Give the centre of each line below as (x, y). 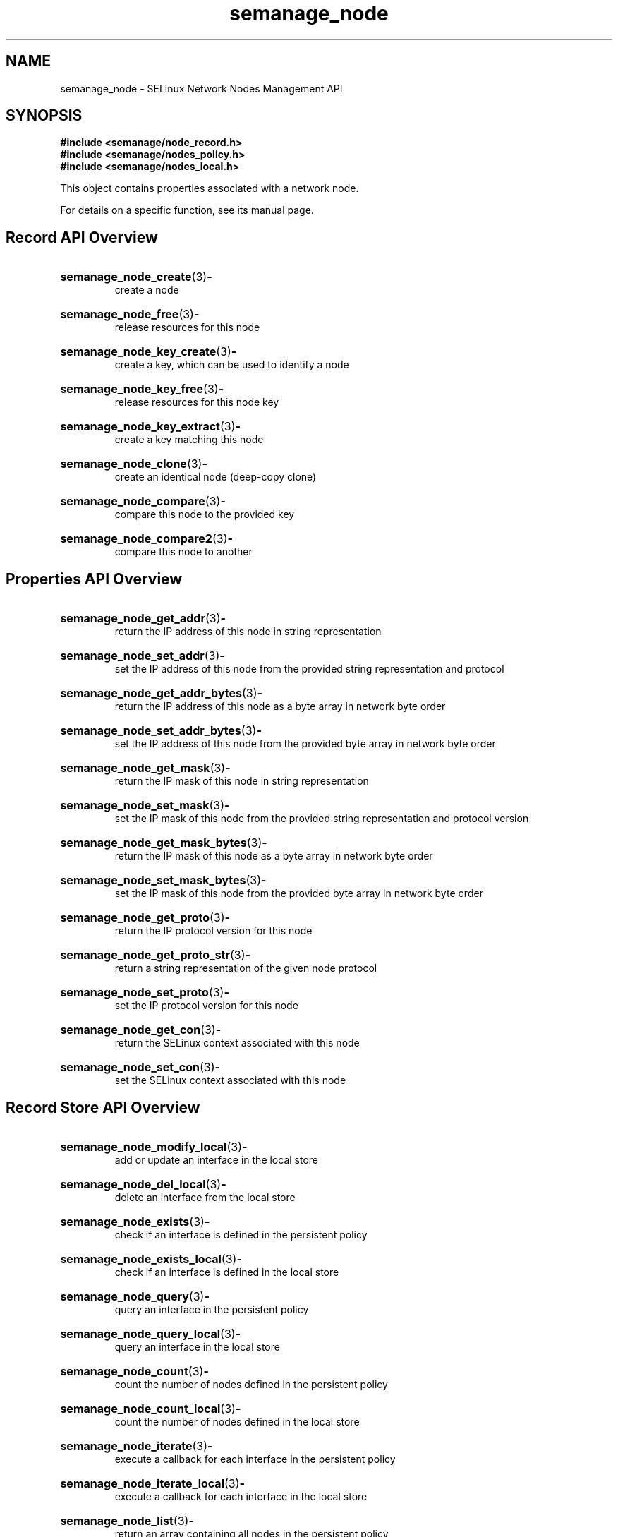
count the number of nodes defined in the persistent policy (251, 1384)
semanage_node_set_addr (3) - (143, 656)
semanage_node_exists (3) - (135, 1221)
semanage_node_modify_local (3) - (154, 1146)
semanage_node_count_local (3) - (151, 1408)
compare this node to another (183, 552)
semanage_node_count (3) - (134, 1371)
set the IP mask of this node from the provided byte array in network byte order (299, 893)
